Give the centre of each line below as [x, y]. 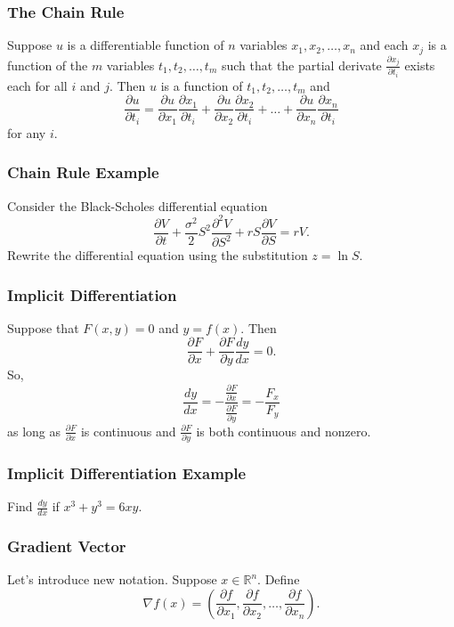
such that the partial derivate [301, 65]
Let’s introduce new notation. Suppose [112, 579]
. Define [279, 579]
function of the [48, 65]
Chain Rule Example [83, 172]
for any [27, 132]
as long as [34, 431]
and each [384, 45]
